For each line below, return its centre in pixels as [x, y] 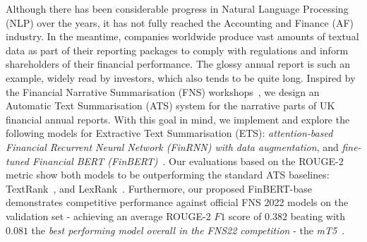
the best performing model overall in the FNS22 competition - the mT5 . [188, 230]
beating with [318, 216]
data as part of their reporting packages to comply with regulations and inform [177, 50]
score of [245, 216]
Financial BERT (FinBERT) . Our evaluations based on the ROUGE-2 [188, 161]
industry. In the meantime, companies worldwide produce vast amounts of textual [182, 36]
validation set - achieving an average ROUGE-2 [108, 216]
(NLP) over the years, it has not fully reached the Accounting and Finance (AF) [180, 22]
